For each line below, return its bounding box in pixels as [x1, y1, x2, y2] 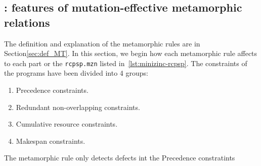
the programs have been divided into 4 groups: [4, 68, 148, 78]
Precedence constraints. [16, 85, 89, 95]
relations [4, 14, 50, 30]
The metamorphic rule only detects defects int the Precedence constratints [4, 152, 235, 163]
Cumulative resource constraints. [16, 119, 118, 129]
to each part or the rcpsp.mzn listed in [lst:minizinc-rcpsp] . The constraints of [4, 58, 247, 68]
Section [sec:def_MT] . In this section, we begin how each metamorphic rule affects [4, 48, 257, 59]
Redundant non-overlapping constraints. [16, 101, 140, 112]
